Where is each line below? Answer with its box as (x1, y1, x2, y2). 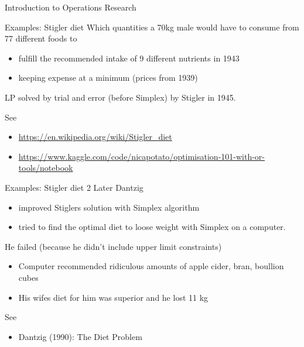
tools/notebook (18, 162, 73, 174)
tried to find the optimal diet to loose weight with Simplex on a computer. (18, 221, 286, 233)
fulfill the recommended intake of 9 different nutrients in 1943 (18, 51, 240, 64)
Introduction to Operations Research (5, 1, 136, 13)
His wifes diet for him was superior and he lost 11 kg (18, 291, 209, 303)
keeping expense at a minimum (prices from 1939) (18, 71, 198, 84)
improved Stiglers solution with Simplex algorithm (18, 201, 200, 213)
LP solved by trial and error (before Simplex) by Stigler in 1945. (5, 91, 236, 103)
